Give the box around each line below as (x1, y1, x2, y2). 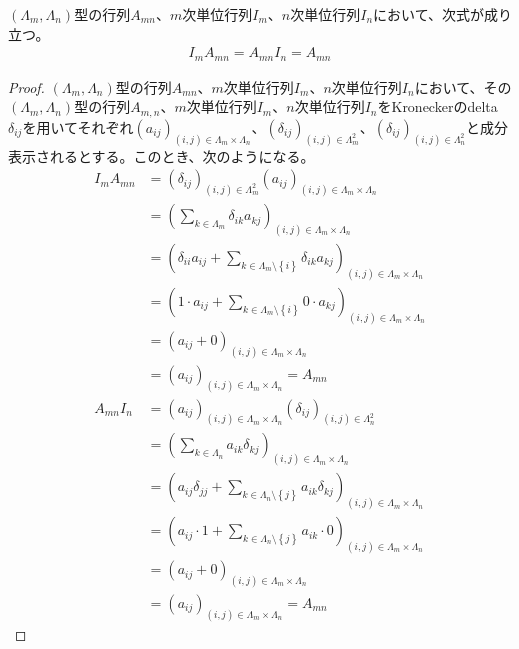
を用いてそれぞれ (22, 116, 134, 137)
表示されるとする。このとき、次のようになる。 (8, 145, 315, 166)
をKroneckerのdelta (377, 96, 498, 117)
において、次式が (373, 4, 484, 24)
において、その (414, 76, 512, 97)
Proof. (8, 76, 45, 97)
